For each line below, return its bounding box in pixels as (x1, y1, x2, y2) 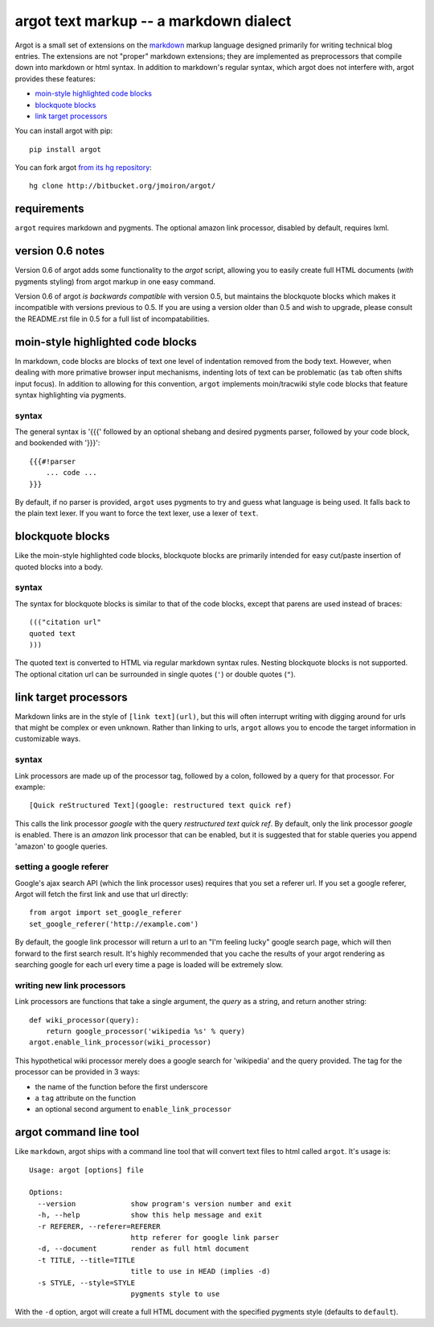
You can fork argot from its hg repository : (14, 163, 152, 172)
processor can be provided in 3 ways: (14, 1067, 141, 1077)
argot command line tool (14, 1126, 140, 1139)
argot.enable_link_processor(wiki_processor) (29, 1038, 212, 1047)
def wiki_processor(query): (29, 1015, 140, 1024)
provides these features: (14, 73, 96, 84)
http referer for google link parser (130, 1233, 280, 1242)
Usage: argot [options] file (29, 1165, 144, 1175)
